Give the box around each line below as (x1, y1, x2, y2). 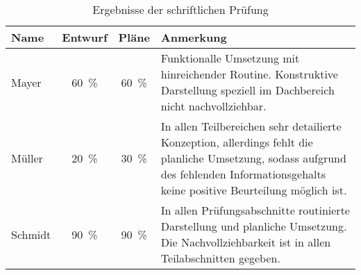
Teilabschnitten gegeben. (160, 250, 280, 266)
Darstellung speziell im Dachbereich (160, 82, 335, 98)
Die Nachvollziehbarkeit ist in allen (160, 234, 331, 250)
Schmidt (11, 226, 51, 242)
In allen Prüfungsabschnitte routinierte (160, 202, 350, 218)
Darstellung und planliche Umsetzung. (160, 218, 347, 234)
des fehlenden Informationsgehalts (160, 166, 326, 182)
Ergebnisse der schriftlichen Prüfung (92, 1, 269, 17)
